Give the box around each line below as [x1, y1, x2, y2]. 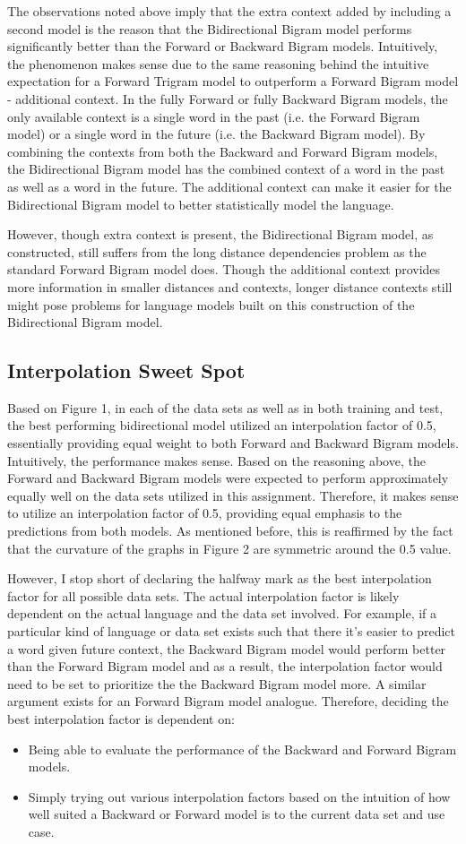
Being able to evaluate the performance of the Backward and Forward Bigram [28, 739, 457, 758]
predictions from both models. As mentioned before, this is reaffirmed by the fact [7, 521, 453, 540]
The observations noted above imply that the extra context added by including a [7, 2, 452, 20]
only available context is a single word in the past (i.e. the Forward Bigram [7, 107, 420, 125]
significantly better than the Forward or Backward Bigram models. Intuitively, [7, 37, 438, 56]
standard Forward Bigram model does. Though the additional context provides [7, 260, 441, 279]
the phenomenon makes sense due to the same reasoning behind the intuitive [7, 54, 429, 73]
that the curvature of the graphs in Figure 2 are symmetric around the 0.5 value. [7, 538, 452, 557]
